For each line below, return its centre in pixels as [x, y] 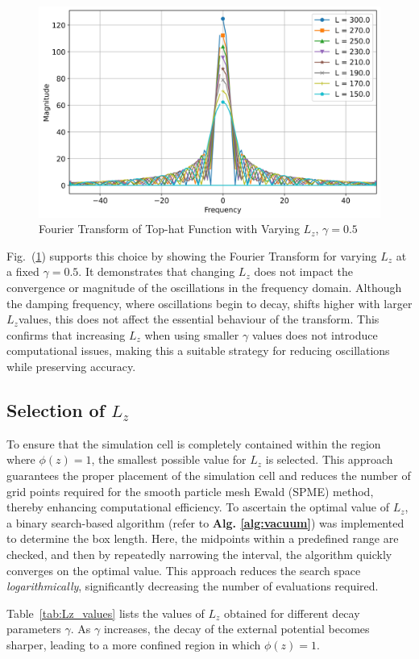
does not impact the [303, 271]
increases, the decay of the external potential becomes [236, 629]
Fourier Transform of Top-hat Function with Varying [169, 229]
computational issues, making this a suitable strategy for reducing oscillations [198, 350]
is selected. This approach [329, 459]
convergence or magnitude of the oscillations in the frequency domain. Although [204, 288]
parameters [34, 629]
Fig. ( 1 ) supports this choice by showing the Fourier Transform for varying [192, 255]
